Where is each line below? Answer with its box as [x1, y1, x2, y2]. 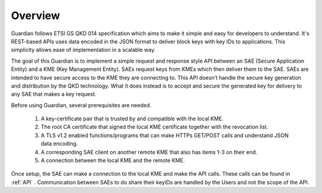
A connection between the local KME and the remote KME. [41, 157, 185, 164]
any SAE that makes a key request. [11, 91, 97, 98]
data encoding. [41, 140, 78, 147]
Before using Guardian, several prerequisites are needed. [11, 101, 151, 108]
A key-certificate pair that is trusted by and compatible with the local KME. [41, 115, 224, 122]
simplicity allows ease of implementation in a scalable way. [11, 46, 156, 54]
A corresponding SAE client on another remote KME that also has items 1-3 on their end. [41, 148, 258, 155]
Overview [11, 9, 60, 22]
